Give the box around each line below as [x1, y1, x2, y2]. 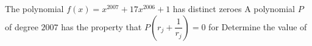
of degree [5, 20, 38, 33]
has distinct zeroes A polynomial [172, 2, 295, 15]
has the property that [61, 20, 142, 33]
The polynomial [5, 2, 64, 15]
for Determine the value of [208, 20, 307, 33]
